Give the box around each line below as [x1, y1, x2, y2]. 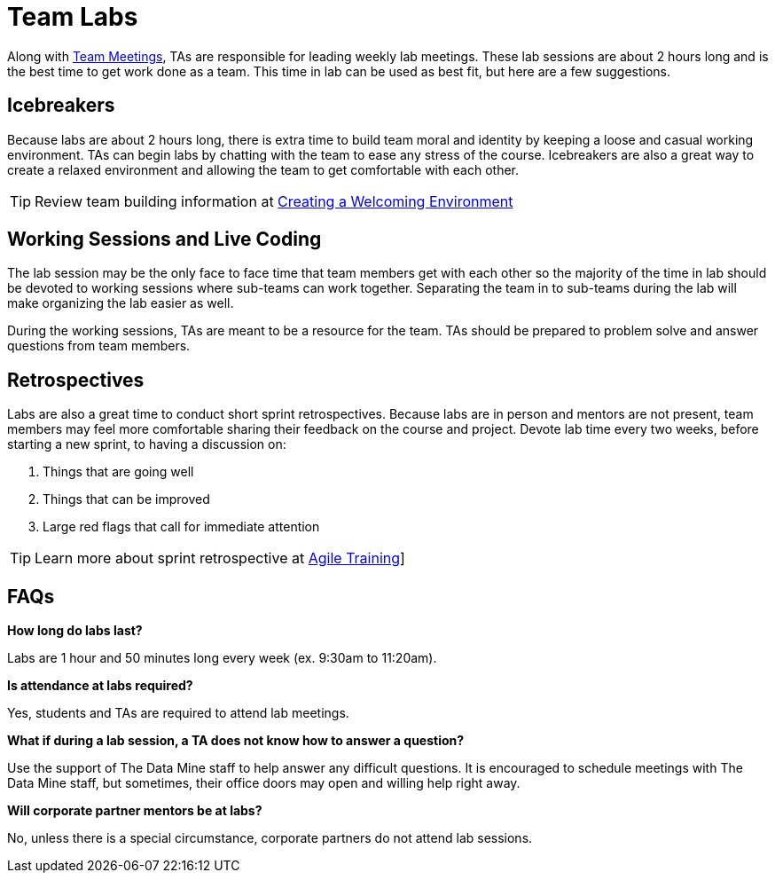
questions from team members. [7, 338, 191, 354]
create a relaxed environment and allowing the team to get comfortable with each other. [7, 161, 520, 177]
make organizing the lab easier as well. [7, 295, 234, 311]
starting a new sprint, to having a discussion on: [7, 436, 286, 452]
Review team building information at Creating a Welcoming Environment [35, 192, 513, 210]
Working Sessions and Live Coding [7, 228, 322, 251]
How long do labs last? [7, 623, 143, 639]
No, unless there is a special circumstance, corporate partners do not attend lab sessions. [7, 830, 533, 846]
